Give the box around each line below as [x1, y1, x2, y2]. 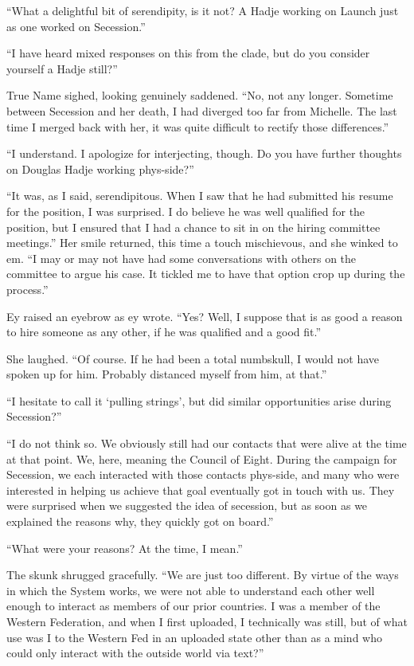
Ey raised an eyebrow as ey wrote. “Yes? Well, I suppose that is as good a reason [6, 308, 403, 324]
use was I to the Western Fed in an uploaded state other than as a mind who [6, 629, 382, 645]
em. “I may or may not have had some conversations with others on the [6, 249, 357, 266]
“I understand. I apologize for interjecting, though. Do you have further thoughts [6, 145, 402, 162]
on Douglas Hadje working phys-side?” [6, 160, 194, 177]
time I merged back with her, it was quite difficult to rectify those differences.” [6, 118, 389, 135]
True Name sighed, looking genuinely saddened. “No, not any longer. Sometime [6, 87, 393, 104]
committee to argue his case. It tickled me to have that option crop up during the [6, 265, 405, 282]
